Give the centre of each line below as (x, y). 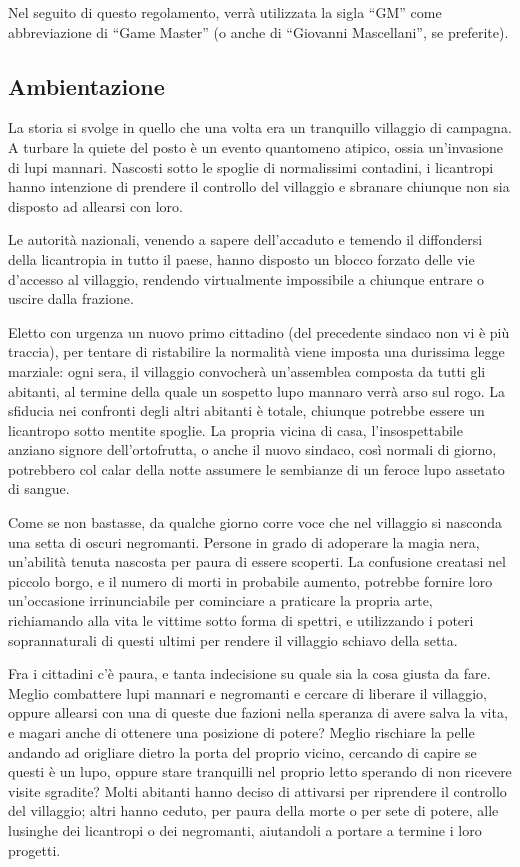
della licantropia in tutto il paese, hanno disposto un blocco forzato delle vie (241, 258)
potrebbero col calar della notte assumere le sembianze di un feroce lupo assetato (256, 468)
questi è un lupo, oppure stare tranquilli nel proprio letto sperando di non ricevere (260, 771)
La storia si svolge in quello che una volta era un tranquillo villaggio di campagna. (260, 127)
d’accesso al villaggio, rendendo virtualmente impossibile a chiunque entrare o (246, 278)
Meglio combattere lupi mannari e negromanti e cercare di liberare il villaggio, (247, 692)
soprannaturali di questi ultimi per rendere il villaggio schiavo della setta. (233, 639)
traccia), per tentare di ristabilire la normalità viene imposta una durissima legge (256, 351)
